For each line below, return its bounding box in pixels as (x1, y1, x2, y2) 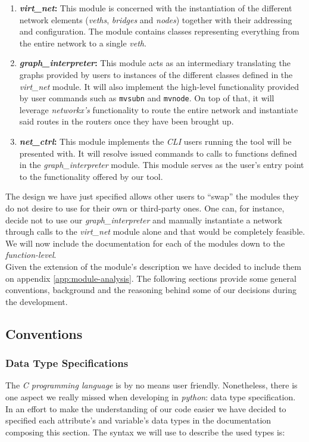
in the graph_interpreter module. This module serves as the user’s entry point (19, 158, 304, 171)
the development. (5, 295, 68, 307)
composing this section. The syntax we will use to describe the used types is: (5, 425, 285, 438)
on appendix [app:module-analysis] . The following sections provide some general (5, 272, 296, 284)
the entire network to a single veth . (19, 36, 146, 49)
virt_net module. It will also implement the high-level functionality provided (19, 80, 299, 92)
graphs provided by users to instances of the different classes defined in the (19, 68, 293, 80)
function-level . (5, 248, 57, 261)
